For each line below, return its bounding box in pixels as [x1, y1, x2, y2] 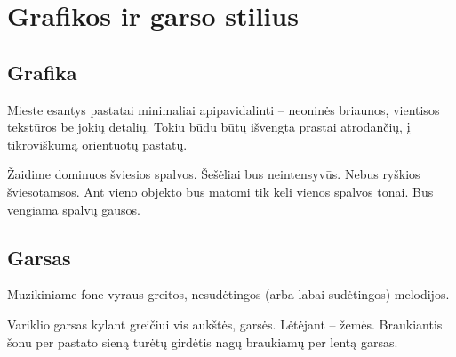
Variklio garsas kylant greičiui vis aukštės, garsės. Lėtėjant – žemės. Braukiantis [7, 314, 443, 333]
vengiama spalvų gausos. [7, 199, 140, 218]
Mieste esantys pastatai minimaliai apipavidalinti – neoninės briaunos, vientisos [7, 100, 440, 118]
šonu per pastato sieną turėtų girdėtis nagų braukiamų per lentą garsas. [7, 332, 398, 351]
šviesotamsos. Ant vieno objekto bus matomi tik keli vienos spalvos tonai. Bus [7, 182, 434, 200]
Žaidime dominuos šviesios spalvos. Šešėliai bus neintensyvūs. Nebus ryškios [7, 165, 420, 183]
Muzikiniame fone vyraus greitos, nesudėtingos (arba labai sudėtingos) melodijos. [7, 285, 450, 304]
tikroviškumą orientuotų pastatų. [7, 134, 188, 153]
